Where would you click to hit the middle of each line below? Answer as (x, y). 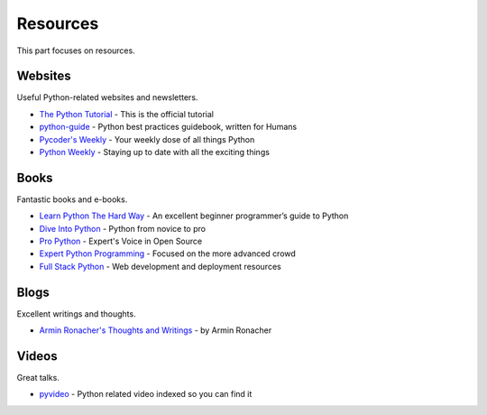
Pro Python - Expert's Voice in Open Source (121, 241)
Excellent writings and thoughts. (76, 314)
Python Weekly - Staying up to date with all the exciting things (155, 152)
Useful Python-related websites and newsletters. (107, 97)
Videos (37, 356)
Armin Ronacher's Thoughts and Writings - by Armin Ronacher (156, 330)
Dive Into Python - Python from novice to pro (123, 228)
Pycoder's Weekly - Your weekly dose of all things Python (147, 139)
